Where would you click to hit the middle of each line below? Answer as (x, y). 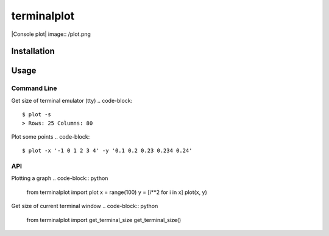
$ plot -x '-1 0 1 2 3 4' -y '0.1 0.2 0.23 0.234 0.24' (107, 151)
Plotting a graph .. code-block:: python (60, 178)
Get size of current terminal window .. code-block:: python (85, 206)
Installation (33, 51)
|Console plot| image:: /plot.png (51, 34)
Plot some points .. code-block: (51, 136)
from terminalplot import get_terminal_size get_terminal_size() (104, 220)
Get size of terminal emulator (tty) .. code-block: (72, 100)
